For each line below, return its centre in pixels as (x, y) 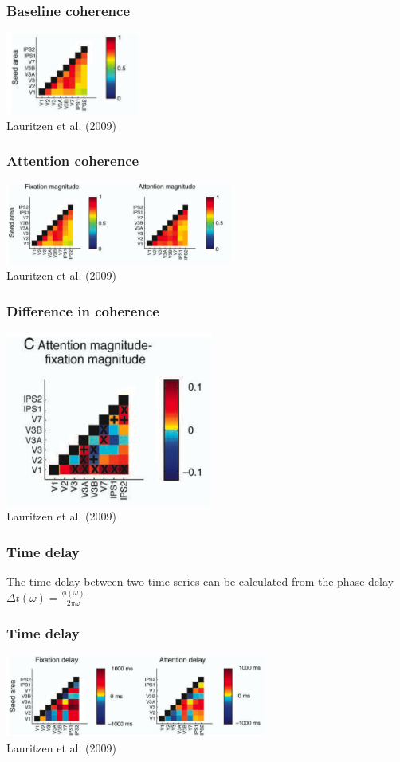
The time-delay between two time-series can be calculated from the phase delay (200, 581)
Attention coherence (73, 161)
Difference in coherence (83, 310)
